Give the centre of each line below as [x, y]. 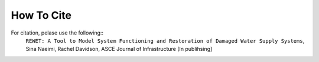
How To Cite [41, 15]
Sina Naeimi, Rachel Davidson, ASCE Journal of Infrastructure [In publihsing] [119, 49]
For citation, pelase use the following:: [57, 33]
